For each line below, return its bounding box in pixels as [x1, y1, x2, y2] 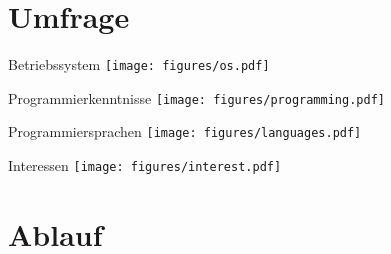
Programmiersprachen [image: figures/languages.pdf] [8, 121, 362, 142]
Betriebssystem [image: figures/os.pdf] [8, 54, 270, 75]
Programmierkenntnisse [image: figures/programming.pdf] [8, 87, 385, 108]
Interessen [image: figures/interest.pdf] [8, 155, 282, 176]
